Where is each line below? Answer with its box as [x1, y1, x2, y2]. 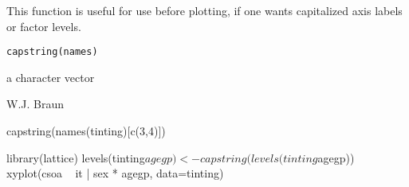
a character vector [6, 68, 95, 85]
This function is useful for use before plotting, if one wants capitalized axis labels [6, 2, 403, 18]
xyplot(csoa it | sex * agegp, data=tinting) [6, 165, 224, 181]
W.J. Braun [6, 95, 65, 112]
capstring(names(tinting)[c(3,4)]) [6, 123, 166, 139]
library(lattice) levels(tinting [6, 149, 145, 166]
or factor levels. [6, 18, 81, 34]
